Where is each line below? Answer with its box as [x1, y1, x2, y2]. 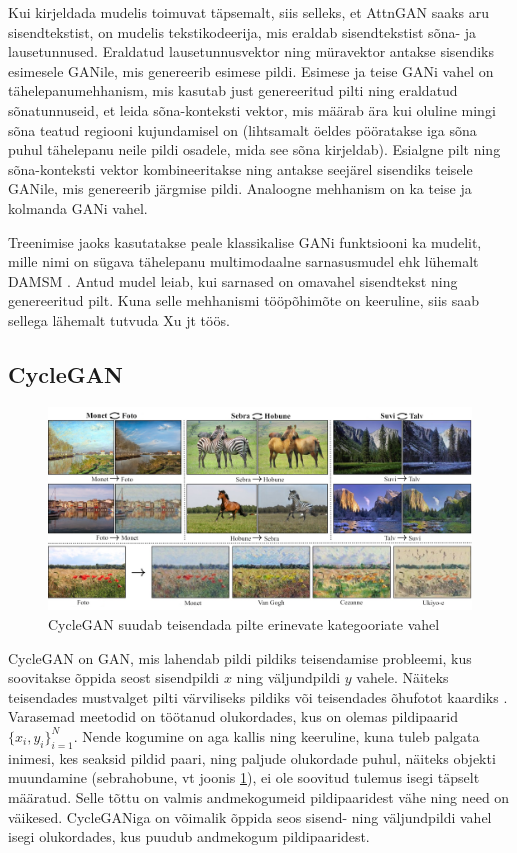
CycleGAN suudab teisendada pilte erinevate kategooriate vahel [48, 614, 440, 635]
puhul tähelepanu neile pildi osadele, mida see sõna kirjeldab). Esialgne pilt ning [8, 139, 501, 160]
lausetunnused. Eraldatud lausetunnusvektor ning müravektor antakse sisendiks [8, 41, 494, 62]
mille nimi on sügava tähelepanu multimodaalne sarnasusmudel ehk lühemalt [8, 251, 479, 272]
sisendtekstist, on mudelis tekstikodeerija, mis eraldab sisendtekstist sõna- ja [8, 21, 477, 42]
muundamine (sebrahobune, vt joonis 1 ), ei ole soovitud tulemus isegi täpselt [8, 767, 480, 788]
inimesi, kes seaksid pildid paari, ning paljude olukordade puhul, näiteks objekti [8, 747, 496, 768]
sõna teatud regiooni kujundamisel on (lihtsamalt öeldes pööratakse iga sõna [8, 119, 477, 140]
